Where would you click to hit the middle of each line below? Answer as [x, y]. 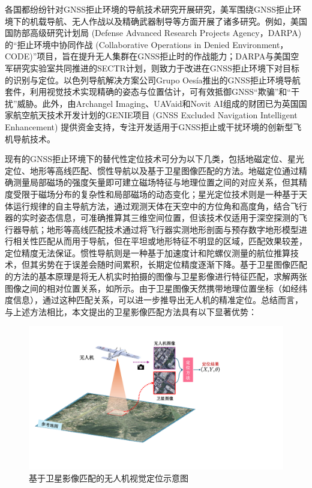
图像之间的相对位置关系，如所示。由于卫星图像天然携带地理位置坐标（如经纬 [156, 288]
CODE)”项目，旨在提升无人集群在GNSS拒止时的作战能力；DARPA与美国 [148, 56]
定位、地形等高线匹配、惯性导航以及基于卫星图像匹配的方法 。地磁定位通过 [152, 170]
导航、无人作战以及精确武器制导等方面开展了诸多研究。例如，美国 [177, 21]
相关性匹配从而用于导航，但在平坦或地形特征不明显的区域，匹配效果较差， [160, 241]
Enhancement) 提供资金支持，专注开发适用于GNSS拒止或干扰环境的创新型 [149, 126]
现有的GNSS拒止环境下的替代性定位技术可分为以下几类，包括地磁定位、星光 [155, 159]
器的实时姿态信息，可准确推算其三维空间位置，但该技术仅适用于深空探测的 [152, 218]
